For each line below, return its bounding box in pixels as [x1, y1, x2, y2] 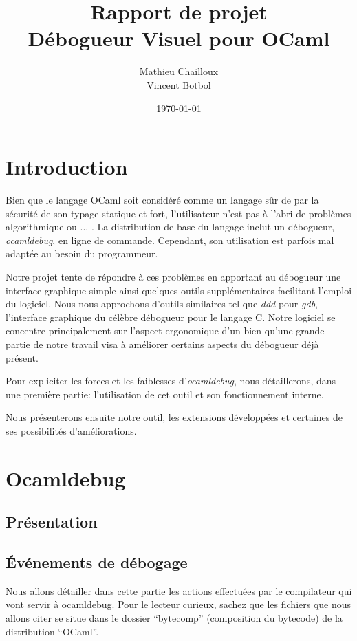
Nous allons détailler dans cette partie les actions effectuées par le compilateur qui [6, 583, 352, 598]
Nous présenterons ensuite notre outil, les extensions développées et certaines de [6, 410, 343, 424]
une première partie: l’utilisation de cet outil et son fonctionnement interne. [6, 387, 324, 401]
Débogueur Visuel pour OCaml [28, 24, 330, 52]
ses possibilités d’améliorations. [6, 423, 137, 437]
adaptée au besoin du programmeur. [6, 246, 158, 261]
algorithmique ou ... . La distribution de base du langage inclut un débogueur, [6, 219, 335, 234]
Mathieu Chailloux [139, 64, 219, 78]
